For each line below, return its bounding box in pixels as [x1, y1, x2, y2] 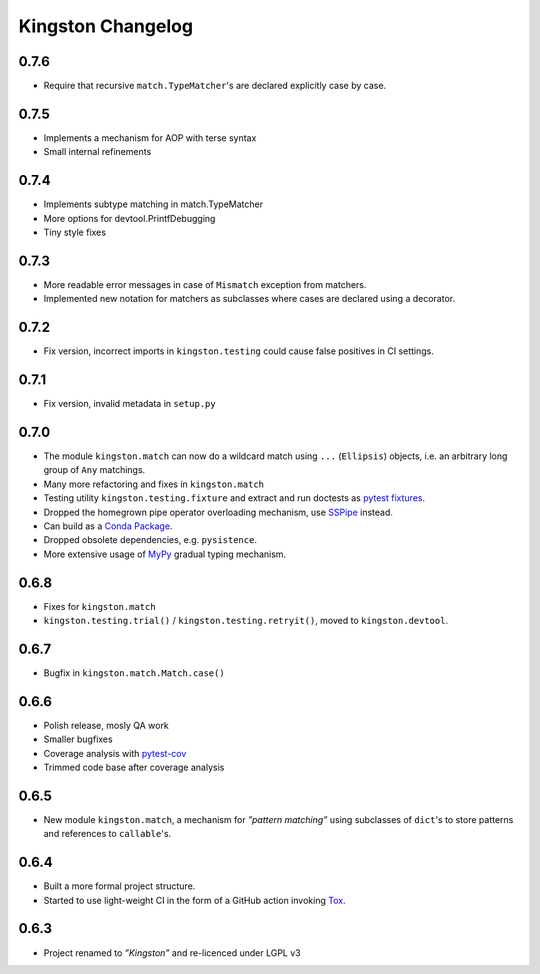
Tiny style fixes [43, 226, 107, 239]
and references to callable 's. [43, 828, 172, 840]
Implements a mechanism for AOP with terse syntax [43, 131, 257, 144]
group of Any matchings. [43, 464, 146, 476]
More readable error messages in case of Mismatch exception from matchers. [43, 278, 367, 290]
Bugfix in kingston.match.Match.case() [43, 667, 225, 679]
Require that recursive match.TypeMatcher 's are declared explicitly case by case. [43, 80, 387, 92]
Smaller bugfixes [43, 733, 114, 745]
